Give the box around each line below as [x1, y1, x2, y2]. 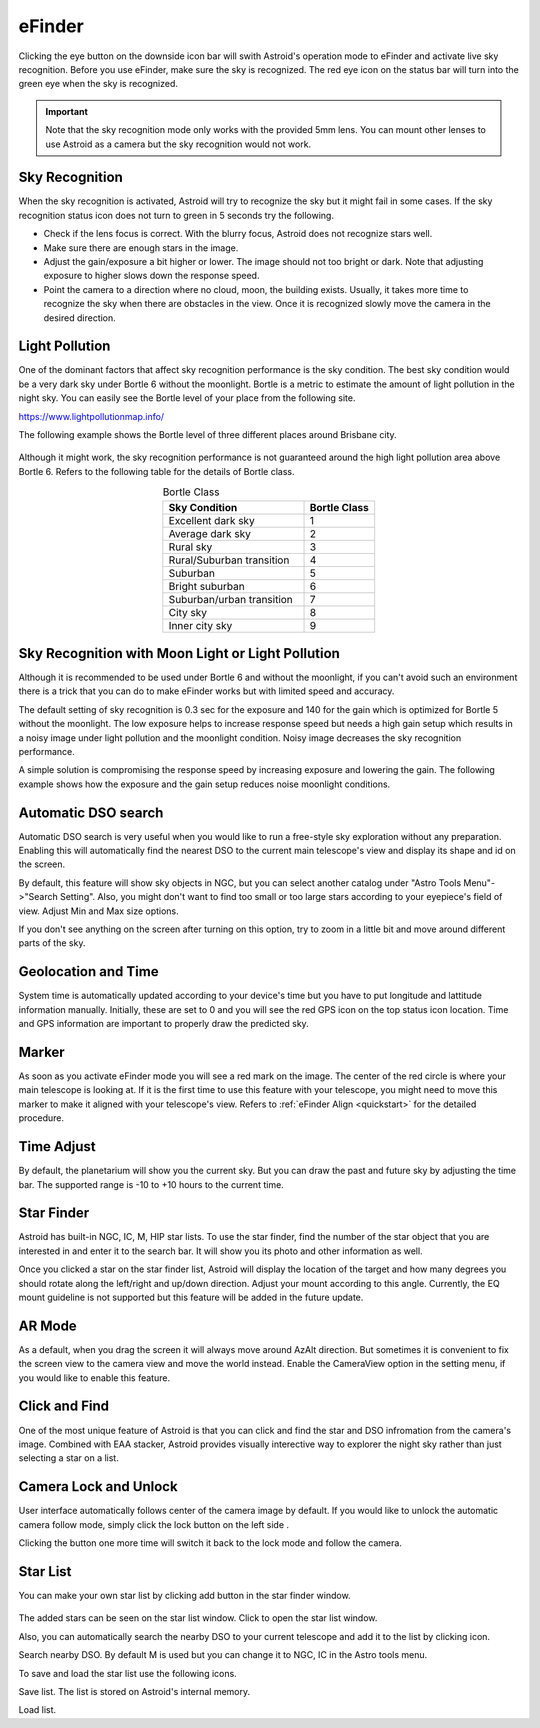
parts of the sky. [18, 937, 86, 949]
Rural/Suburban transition [168, 553, 290, 567]
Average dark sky [168, 526, 252, 540]
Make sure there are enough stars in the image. [43, 241, 239, 254]
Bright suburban [168, 579, 245, 593]
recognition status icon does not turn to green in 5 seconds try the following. [18, 209, 335, 221]
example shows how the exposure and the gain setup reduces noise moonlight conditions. [18, 778, 391, 790]
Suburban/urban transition [168, 592, 294, 606]
